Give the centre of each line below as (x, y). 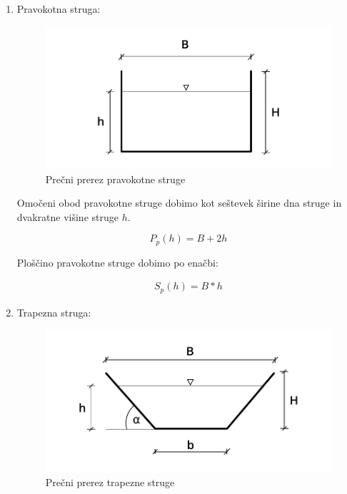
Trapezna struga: (54, 312)
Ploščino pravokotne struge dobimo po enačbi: (117, 262)
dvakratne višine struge (67, 216)
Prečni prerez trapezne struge (110, 482)
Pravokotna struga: (59, 9)
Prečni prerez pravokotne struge (115, 179)
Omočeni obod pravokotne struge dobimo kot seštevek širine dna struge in (179, 203)
